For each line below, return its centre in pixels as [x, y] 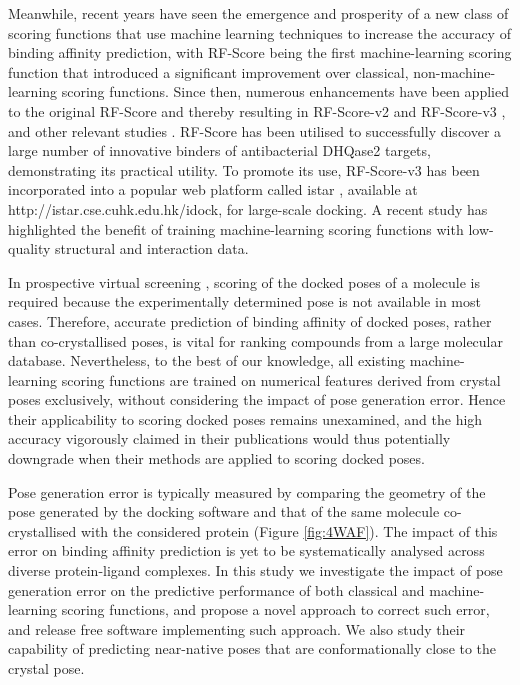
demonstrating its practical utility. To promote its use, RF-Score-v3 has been [244, 169]
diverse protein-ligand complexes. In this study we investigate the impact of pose [255, 570]
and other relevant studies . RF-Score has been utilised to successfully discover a [255, 130]
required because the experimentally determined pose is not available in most [244, 301]
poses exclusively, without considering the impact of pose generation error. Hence [257, 399]
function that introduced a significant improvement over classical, [208, 71]
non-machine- [454, 71]
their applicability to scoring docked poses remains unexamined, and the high [245, 418]
